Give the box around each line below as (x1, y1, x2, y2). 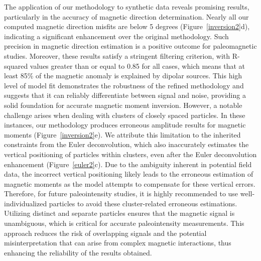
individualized (4, 198, 47, 208)
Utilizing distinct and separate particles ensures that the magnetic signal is (4, 208, 235, 218)
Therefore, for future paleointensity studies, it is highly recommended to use (4, 188, 238, 199)
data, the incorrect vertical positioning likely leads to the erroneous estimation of (4, 169, 253, 179)
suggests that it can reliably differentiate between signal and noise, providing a (4, 90, 246, 100)
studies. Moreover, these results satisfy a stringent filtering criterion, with (4, 50, 230, 61)
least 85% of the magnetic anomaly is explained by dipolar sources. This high (4, 70, 242, 81)
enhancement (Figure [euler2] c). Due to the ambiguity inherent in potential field (4, 159, 252, 169)
